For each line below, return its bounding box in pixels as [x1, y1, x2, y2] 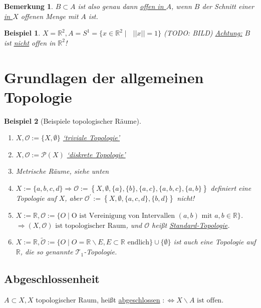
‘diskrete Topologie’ [67, 149, 126, 159]
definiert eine [210, 183, 251, 193]
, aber [65, 193, 82, 203]
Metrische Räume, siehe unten [16, 166, 109, 176]
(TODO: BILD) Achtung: [164, 28, 242, 38]
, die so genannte [20, 246, 73, 257]
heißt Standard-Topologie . [152, 219, 230, 230]
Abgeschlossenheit [4, 271, 100, 286]
